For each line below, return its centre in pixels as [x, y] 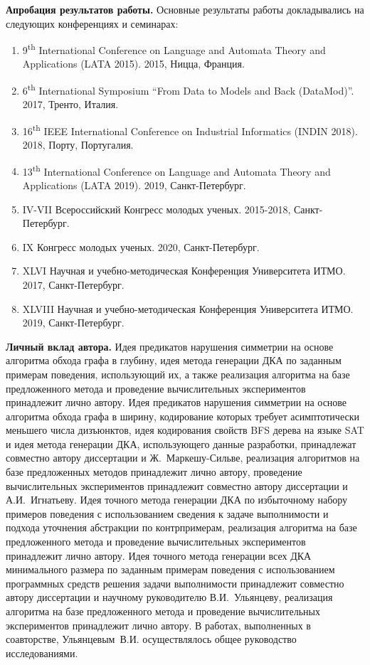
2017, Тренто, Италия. [70, 104]
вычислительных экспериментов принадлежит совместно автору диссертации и [177, 485]
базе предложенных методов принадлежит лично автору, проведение [154, 472]
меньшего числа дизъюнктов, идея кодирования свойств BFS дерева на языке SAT [185, 430]
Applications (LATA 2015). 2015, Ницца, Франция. [133, 64]
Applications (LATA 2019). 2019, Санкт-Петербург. [134, 185]
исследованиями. [42, 653]
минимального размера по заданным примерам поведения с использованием [170, 569]
